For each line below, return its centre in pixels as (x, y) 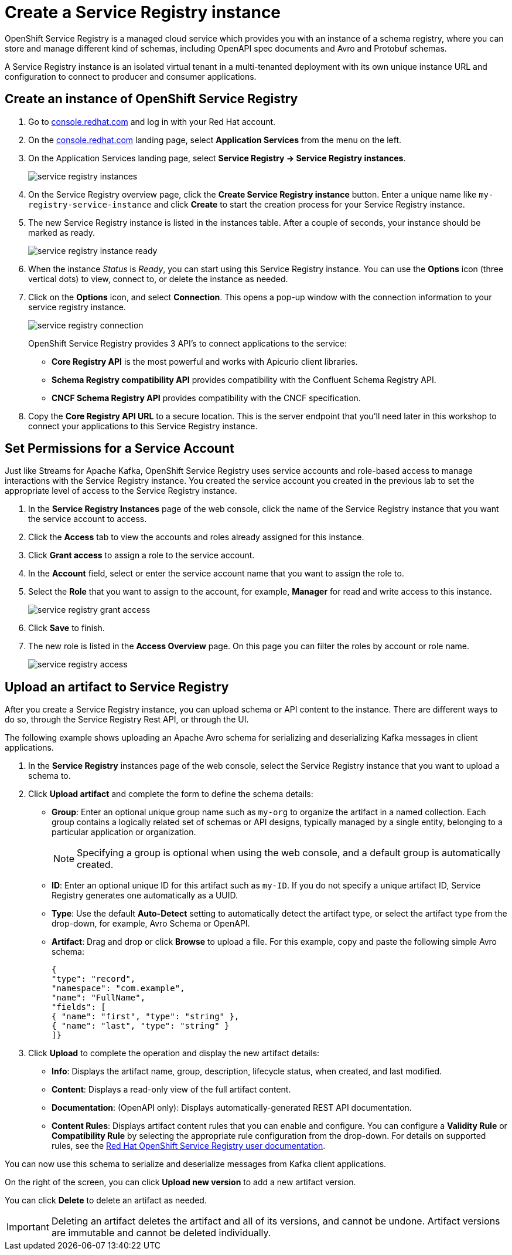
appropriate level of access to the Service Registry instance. (121, 491)
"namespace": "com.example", (118, 988)
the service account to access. (88, 519)
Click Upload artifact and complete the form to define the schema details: (171, 794)
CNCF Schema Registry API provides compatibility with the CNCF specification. (206, 398)
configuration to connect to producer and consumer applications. (131, 76)
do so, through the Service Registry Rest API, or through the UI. (127, 720)
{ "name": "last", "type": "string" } (141, 1026)
